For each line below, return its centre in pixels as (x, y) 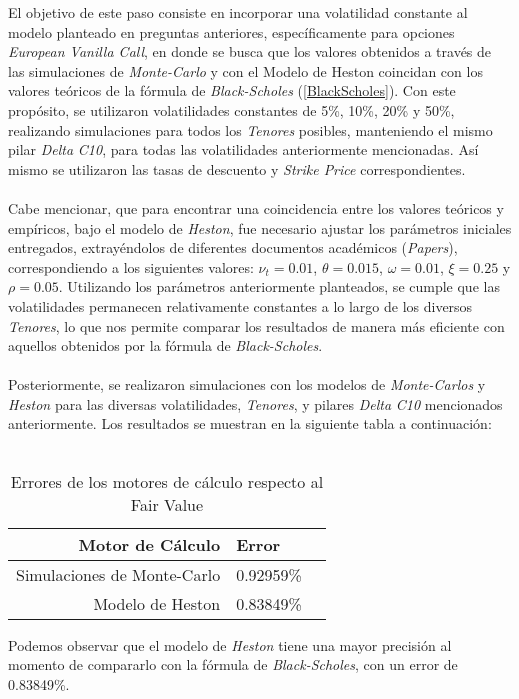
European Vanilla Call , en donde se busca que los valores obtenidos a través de (250, 51)
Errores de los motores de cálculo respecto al (167, 481)
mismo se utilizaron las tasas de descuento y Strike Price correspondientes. (237, 168)
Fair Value (167, 504)
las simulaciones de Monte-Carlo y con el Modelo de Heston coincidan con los (245, 70)
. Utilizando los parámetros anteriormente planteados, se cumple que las (279, 286)
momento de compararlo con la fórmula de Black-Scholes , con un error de (233, 664)
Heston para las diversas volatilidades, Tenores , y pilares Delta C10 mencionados (255, 403)
